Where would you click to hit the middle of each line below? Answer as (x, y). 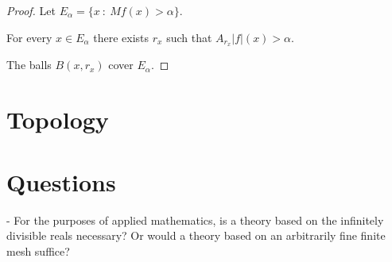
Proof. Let (31, 10)
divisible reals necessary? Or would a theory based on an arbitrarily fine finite (196, 235)
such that (189, 37)
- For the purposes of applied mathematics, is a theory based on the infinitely (195, 220)
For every (29, 37)
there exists (121, 37)
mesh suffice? (38, 250)
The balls (29, 65)
